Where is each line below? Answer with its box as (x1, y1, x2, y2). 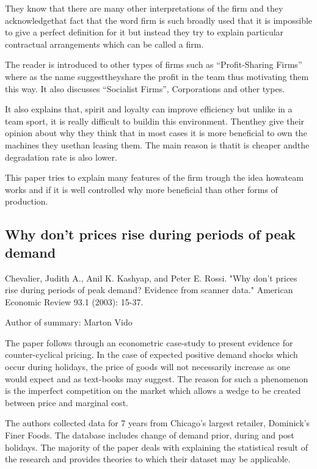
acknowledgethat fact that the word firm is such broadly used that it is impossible (5, 13, 313, 26)
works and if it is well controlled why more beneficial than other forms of (5, 183, 278, 195)
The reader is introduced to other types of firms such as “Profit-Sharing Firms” (5, 58, 302, 71)
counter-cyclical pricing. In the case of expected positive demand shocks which (5, 348, 298, 361)
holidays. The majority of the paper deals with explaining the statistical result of (5, 440, 308, 453)
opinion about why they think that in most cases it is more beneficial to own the (5, 126, 307, 139)
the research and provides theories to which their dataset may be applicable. (5, 453, 291, 465)
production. (5, 195, 48, 208)
